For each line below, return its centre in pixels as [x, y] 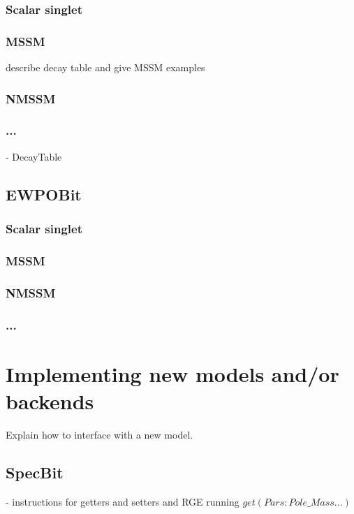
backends [50, 401]
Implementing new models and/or [172, 373]
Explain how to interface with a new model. [99, 434]
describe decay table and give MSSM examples [105, 67]
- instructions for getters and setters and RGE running [123, 501]
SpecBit [35, 472]
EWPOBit [44, 194]
